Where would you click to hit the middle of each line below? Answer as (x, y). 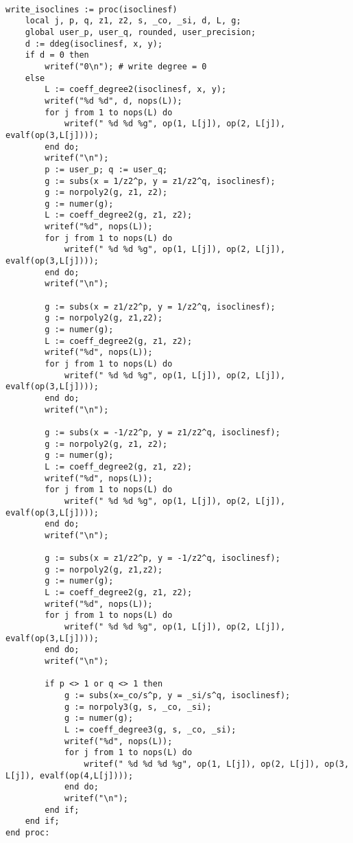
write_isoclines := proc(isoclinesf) (92, 9)
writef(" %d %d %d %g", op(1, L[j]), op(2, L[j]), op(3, (217, 764)
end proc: (28, 832)
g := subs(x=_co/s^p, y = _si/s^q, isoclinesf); (177, 696)
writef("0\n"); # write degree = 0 (126, 66)
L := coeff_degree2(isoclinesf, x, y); (136, 90)
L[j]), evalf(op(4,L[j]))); (70, 775)
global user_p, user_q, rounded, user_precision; (141, 32)
